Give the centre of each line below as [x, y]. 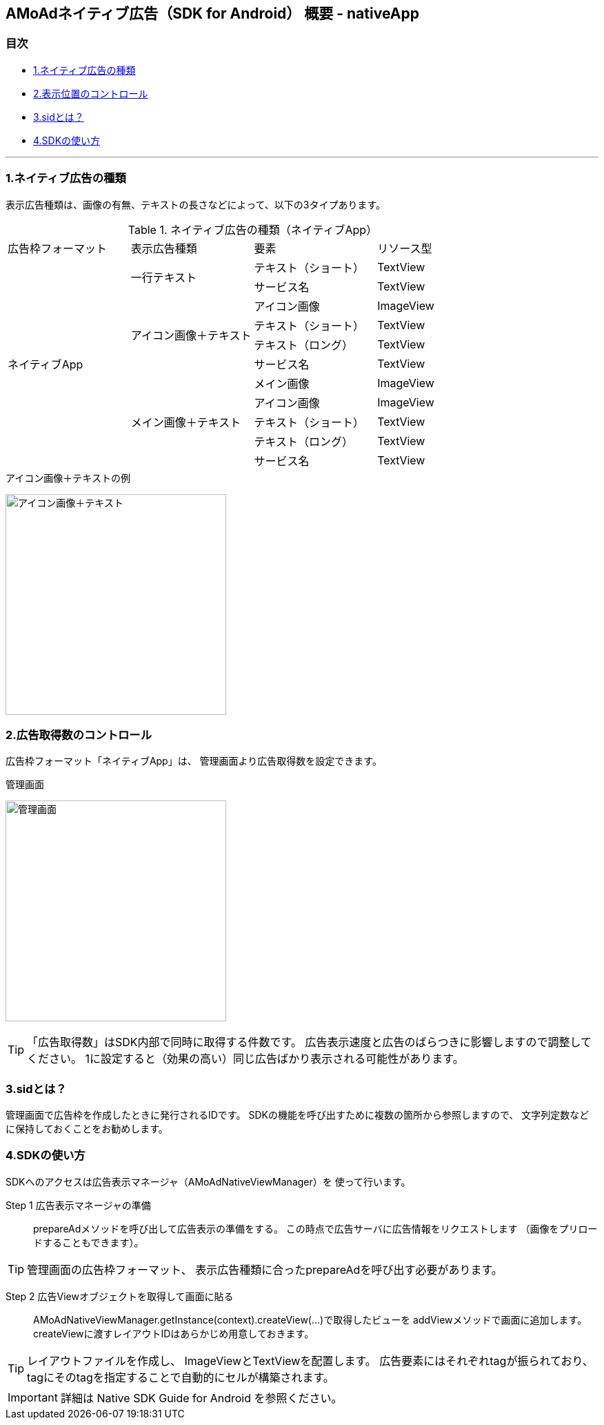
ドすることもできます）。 [89, 1242]
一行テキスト [164, 277]
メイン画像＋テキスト [186, 422]
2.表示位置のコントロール [91, 93]
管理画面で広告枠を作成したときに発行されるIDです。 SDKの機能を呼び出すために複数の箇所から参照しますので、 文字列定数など [298, 1115]
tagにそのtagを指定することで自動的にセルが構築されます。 [181, 1377]
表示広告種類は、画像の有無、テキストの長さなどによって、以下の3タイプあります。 [196, 204]
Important [33, 1397]
